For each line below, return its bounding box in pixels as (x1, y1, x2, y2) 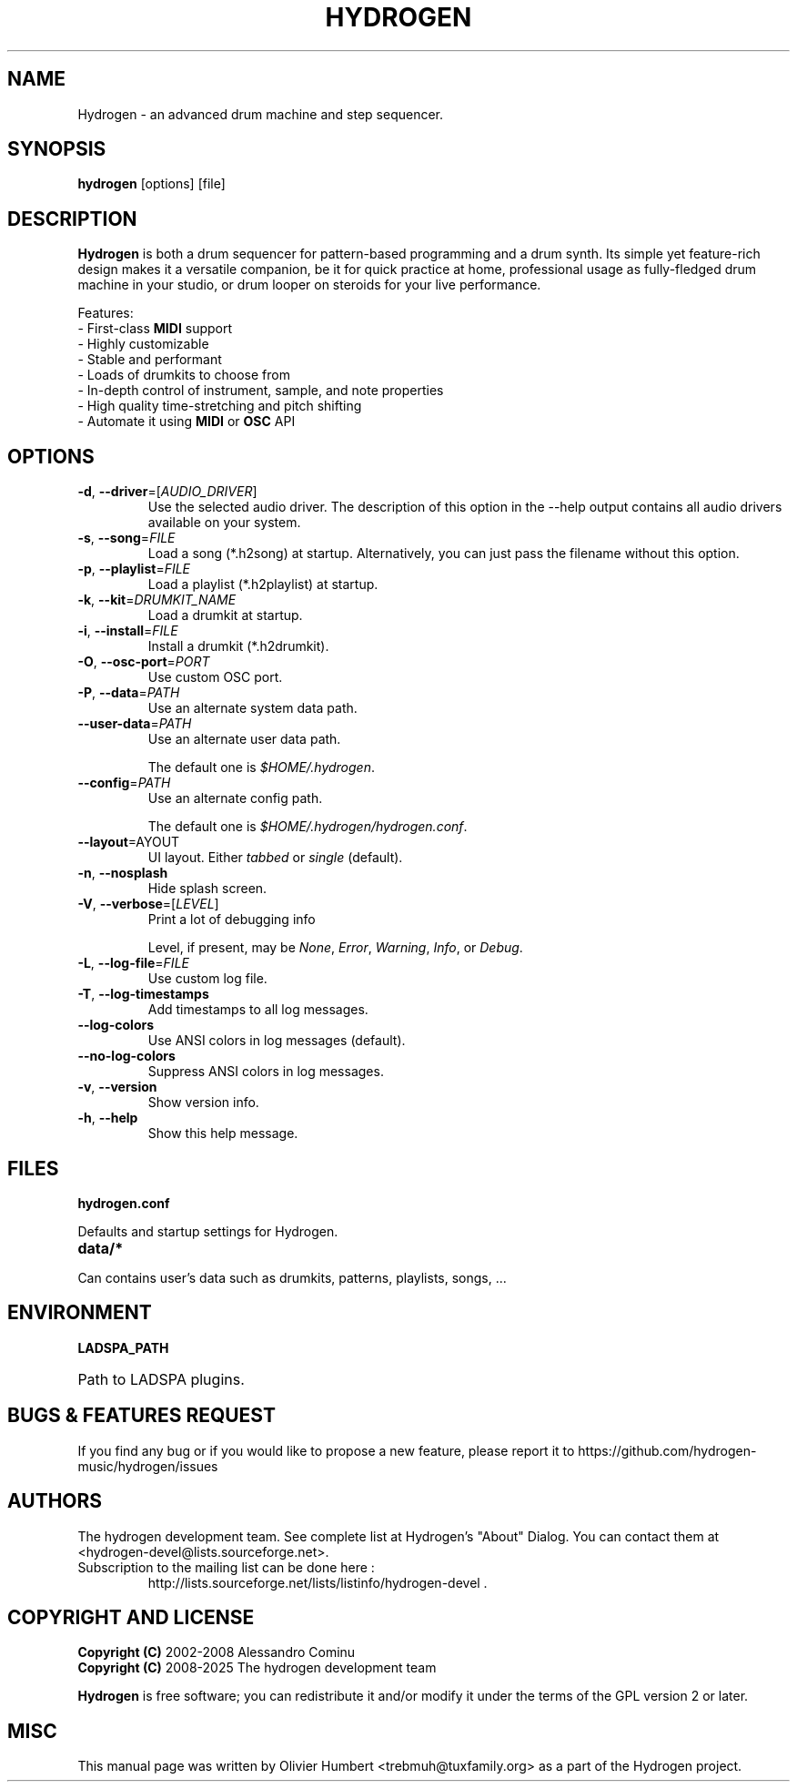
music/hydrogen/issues (77, 1458, 218, 1474)
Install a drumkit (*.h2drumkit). (147, 638, 329, 655)
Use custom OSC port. (147, 669, 283, 686)
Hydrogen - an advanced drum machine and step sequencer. (77, 106, 444, 122)
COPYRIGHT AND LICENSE (7, 1605, 255, 1629)
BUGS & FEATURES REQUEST (7, 1404, 276, 1428)
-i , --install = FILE (77, 623, 178, 639)
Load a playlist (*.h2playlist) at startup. (147, 576, 378, 593)
